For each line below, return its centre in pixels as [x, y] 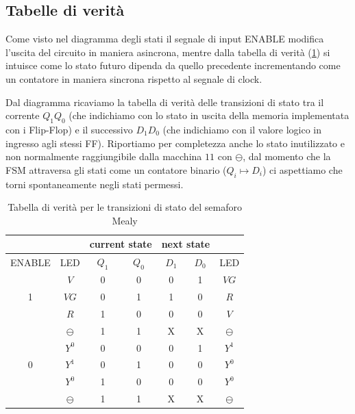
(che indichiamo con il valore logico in [242, 129]
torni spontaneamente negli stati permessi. [95, 184]
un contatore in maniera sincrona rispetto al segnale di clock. [134, 78]
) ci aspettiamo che [302, 169]
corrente [23, 115]
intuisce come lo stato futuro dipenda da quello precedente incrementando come [173, 65]
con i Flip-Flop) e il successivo [69, 129]
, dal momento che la [287, 156]
